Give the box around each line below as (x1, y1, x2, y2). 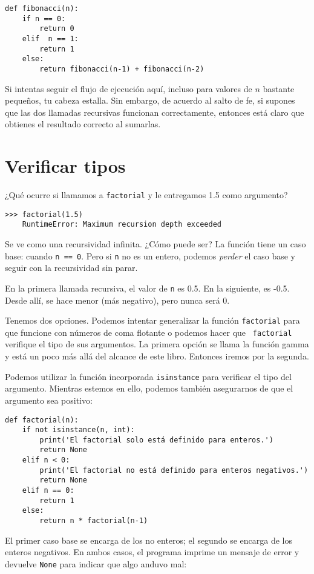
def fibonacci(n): (5, 4, 79, 13)
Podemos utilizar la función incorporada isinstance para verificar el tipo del (5, 370, 292, 382)
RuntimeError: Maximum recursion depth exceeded (22, 220, 221, 229)
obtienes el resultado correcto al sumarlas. (5, 118, 161, 130)
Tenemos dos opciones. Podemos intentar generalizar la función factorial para (5, 314, 300, 327)
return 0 (39, 24, 74, 33)
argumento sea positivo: (5, 393, 93, 406)
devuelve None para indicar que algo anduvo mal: (5, 557, 187, 570)
